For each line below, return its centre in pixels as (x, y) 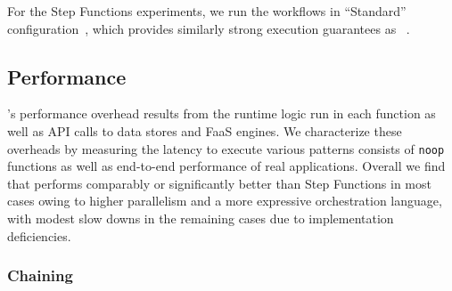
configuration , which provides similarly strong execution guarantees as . (209, 28)
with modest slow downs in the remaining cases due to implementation (201, 218)
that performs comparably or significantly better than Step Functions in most (219, 183)
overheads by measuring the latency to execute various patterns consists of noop (226, 148)
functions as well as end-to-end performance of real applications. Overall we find (226, 166)
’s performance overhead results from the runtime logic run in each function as (222, 113)
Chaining (40, 275)
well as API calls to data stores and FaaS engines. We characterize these (205, 130)
